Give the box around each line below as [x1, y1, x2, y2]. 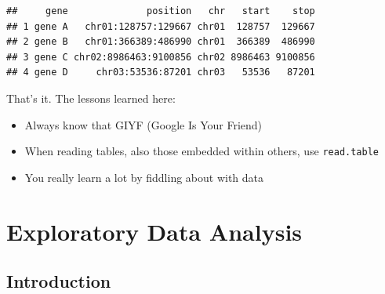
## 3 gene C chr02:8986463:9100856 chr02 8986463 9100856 [6, 51, 315, 63]
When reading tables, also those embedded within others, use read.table [24, 143, 380, 159]
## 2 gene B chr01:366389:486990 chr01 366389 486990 [6, 36, 315, 48]
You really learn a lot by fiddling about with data [24, 169, 264, 185]
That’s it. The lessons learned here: [6, 89, 176, 106]
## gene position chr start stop [6, 5, 315, 16]
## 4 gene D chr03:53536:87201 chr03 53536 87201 [6, 67, 315, 78]
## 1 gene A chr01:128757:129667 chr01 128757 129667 [6, 20, 315, 32]
